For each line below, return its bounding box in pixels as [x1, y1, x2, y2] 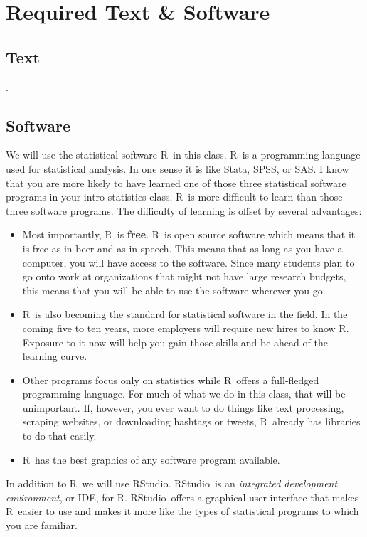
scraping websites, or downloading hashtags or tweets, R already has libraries [22, 414, 361, 429]
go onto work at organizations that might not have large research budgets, [22, 269, 346, 284]
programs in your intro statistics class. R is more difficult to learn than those [6, 189, 343, 204]
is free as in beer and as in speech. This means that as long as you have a [22, 240, 343, 255]
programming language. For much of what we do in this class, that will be [22, 386, 346, 401]
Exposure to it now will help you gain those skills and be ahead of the [22, 334, 328, 349]
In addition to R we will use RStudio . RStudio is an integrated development [6, 476, 338, 491]
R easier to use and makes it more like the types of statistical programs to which [6, 504, 359, 519]
